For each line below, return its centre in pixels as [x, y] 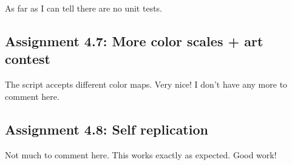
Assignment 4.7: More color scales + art [134, 40]
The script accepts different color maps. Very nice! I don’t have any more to [146, 84]
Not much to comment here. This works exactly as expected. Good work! [141, 154]
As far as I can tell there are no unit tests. [83, 8]
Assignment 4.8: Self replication [107, 129]
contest [28, 59]
